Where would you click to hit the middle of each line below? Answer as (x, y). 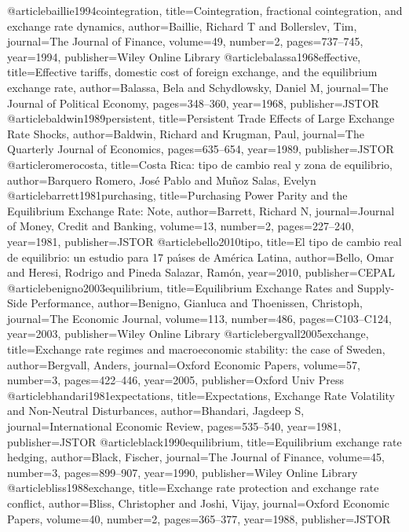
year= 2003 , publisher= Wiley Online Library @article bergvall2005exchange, (188, 334)
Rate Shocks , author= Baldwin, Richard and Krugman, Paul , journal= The (186, 133)
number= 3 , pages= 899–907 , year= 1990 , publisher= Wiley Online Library (183, 472)
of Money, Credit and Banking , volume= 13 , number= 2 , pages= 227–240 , (181, 226)
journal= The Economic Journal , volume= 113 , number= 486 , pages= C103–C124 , (199, 318)
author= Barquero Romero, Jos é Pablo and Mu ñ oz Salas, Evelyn (162, 180)
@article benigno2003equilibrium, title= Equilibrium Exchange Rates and (181, 287)
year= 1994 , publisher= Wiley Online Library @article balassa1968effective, (184, 56)
